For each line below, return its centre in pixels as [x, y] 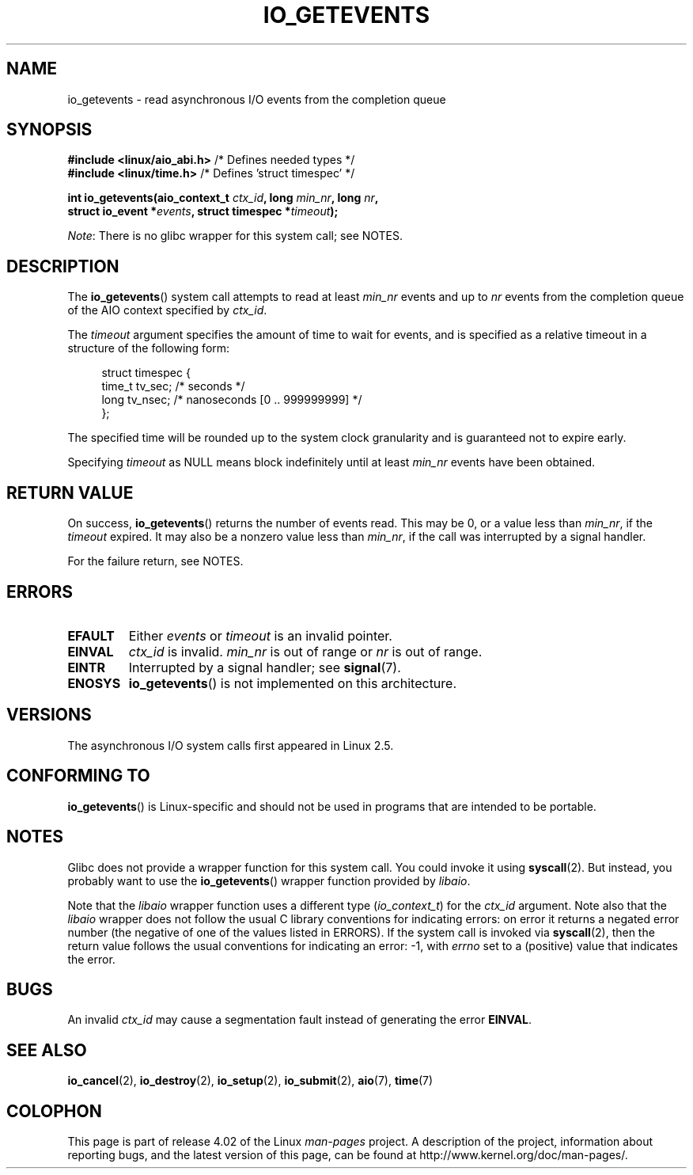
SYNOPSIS [49, 130]
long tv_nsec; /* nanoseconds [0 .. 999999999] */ [232, 400]
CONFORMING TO [78, 776]
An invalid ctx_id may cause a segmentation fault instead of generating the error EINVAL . [299, 1020]
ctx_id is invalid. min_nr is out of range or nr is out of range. [305, 651]
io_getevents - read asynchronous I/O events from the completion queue [257, 99]
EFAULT [91, 635]
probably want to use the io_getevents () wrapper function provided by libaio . [269, 880]
